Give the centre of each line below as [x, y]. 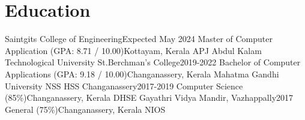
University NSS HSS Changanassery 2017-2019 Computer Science [124, 85]
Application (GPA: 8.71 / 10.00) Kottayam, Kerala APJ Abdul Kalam [133, 50]
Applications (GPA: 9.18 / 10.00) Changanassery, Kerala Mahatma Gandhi [142, 73]
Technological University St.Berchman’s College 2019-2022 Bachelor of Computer [153, 62]
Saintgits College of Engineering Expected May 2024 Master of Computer [139, 39]
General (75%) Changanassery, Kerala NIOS [85, 109]
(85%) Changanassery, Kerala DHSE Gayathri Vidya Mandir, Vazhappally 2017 [149, 97]
